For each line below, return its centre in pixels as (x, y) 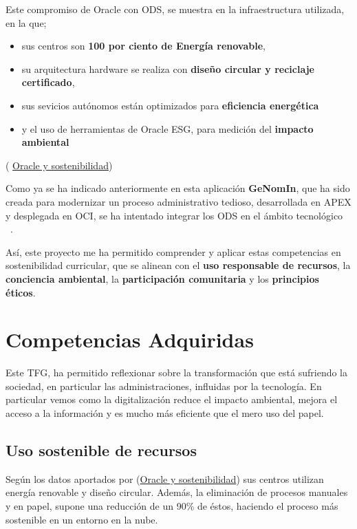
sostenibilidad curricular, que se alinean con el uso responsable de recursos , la (178, 265)
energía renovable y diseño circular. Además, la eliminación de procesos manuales (177, 492)
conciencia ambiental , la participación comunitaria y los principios (162, 278)
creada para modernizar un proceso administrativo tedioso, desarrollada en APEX (178, 201)
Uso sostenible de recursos (101, 450)
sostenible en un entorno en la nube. (82, 519)
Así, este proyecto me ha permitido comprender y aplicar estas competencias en (173, 251)
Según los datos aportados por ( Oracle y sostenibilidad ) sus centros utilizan (165, 478)
